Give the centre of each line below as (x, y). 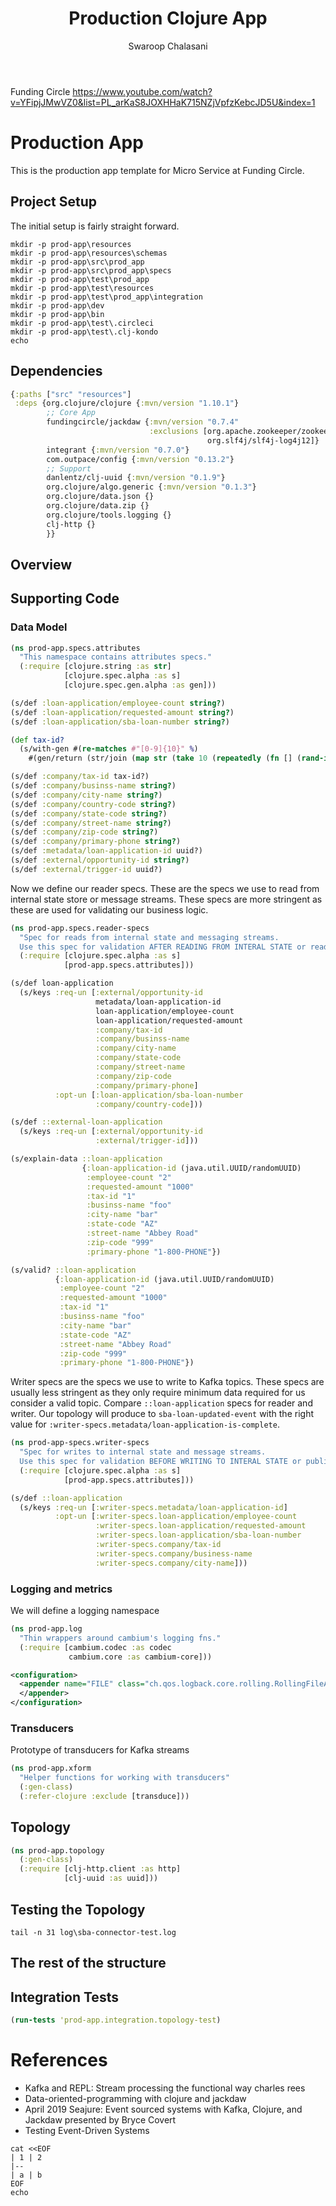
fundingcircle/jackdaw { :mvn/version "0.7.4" (143, 422)
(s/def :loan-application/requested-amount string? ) (122, 712)
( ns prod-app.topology (57, 1850)
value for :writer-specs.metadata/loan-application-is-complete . (145, 1424)
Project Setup (54, 202)
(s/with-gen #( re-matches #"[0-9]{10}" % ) (109, 749)
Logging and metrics (61, 1589)
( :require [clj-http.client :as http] (100, 1869)
